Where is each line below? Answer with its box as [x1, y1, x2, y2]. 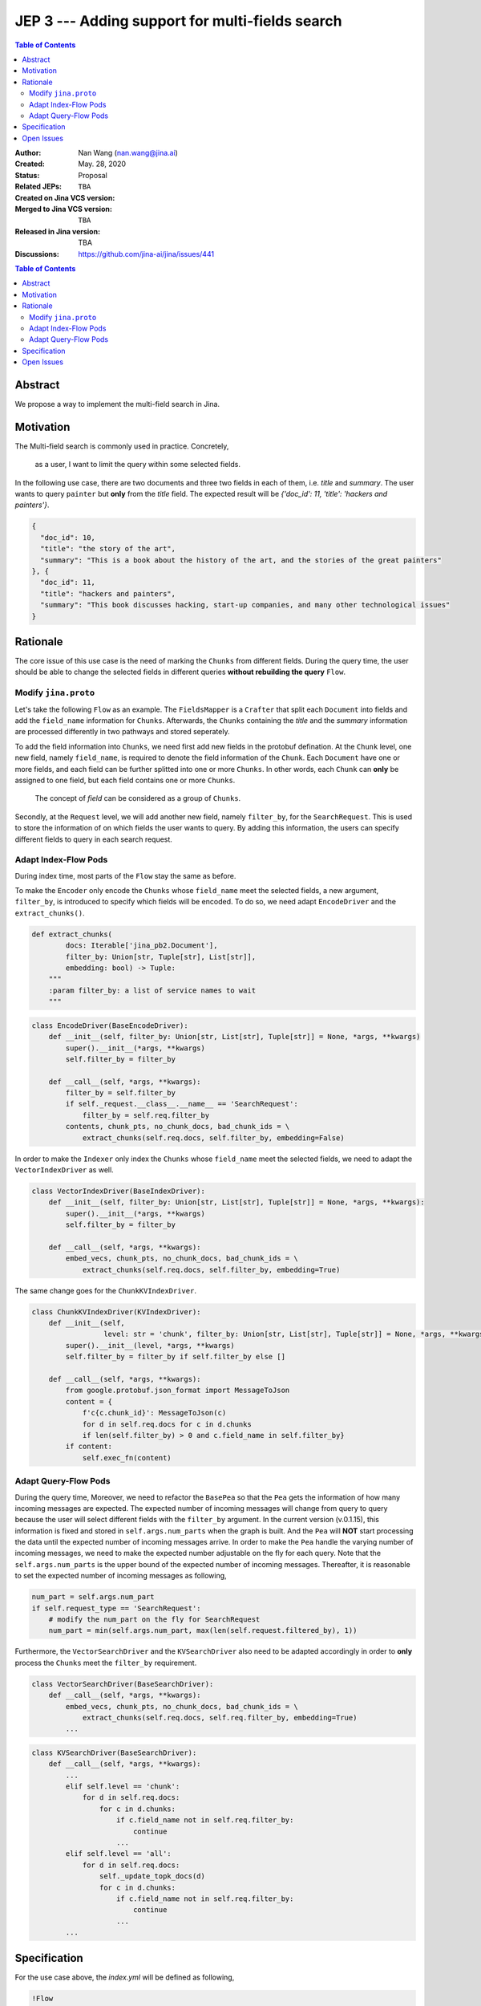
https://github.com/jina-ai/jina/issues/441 [78, 249, 215, 258]
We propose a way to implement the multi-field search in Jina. [14, 400, 220, 408]
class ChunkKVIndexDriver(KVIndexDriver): [31, 1307, 201, 1316]
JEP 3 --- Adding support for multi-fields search [14, 12, 342, 30]
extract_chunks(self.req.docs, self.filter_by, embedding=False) [82, 1133, 345, 1143]
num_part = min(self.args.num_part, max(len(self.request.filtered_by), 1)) [48, 1626, 358, 1635]
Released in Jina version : [14, 226, 100, 236]
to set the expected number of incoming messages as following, [14, 1571, 228, 1581]
